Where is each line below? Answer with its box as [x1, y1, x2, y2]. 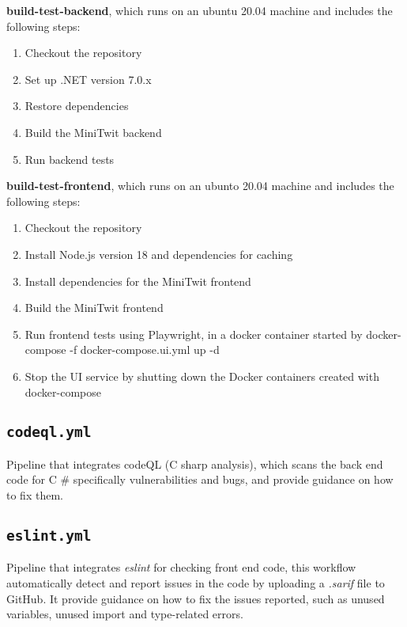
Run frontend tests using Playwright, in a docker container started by [24, 325, 363, 342]
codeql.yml [6, 424, 92, 441]
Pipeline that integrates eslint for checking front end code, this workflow [6, 559, 356, 576]
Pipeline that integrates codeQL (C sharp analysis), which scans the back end [6, 455, 383, 472]
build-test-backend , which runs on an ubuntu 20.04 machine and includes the [6, 2, 393, 18]
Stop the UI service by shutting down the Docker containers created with [24, 367, 379, 384]
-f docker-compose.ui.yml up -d [70, 341, 220, 358]
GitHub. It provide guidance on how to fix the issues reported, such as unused [6, 590, 385, 606]
